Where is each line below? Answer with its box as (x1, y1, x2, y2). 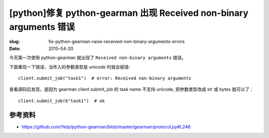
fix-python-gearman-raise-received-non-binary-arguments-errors (48, 39, 185, 45)
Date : (9, 45, 21, 52)
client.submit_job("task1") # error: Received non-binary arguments (18, 75, 192, 81)
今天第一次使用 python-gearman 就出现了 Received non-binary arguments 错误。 (9, 55, 186, 61)
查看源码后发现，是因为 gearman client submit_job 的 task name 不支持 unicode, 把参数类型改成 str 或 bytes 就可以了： (9, 86, 254, 92)
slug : (9, 39, 20, 45)
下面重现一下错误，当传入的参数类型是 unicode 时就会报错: (9, 64, 130, 69)
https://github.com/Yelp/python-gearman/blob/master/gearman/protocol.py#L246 (21, 124, 191, 130)
